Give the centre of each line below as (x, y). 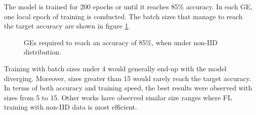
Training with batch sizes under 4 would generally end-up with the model (115, 68)
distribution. (43, 52)
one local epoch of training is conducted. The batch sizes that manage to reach (123, 16)
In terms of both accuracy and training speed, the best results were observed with (128, 88)
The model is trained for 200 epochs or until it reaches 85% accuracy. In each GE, (128, 6)
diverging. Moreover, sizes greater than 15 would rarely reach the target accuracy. (128, 78)
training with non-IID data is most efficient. (71, 107)
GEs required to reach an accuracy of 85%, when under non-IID (121, 42)
